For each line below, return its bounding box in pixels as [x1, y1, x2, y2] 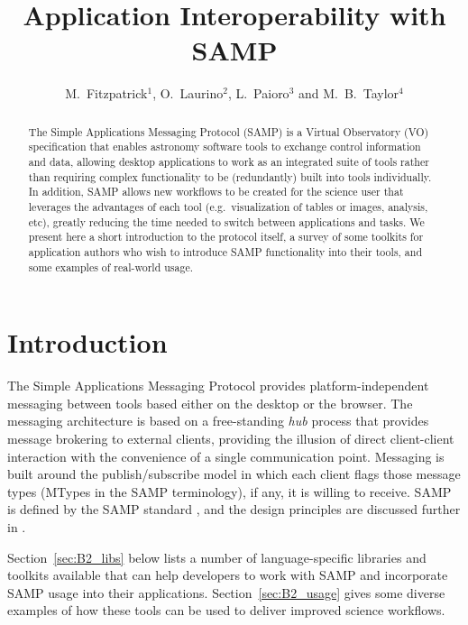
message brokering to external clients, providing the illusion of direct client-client [7, 428, 454, 447]
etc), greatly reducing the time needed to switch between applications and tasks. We [28, 214, 425, 229]
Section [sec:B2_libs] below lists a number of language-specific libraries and [7, 547, 427, 566]
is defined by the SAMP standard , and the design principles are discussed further [7, 500, 461, 519]
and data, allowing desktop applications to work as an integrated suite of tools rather [28, 154, 429, 170]
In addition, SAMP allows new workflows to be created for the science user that [28, 184, 404, 199]
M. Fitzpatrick [65, 84, 148, 103]
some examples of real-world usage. [28, 259, 194, 274]
